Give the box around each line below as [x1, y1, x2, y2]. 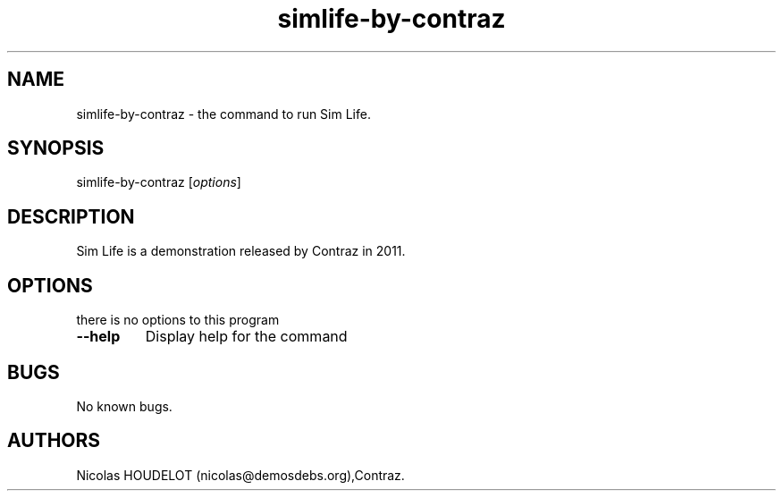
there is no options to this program [76, 312, 280, 328]
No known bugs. [76, 398, 173, 414]
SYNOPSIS [7, 137, 105, 160]
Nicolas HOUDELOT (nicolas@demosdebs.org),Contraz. [76, 467, 405, 483]
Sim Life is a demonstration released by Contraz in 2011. [76, 243, 406, 259]
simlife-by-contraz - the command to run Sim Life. [76, 106, 371, 122]
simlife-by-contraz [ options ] [76, 174, 241, 190]
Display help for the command [145, 327, 348, 346]
